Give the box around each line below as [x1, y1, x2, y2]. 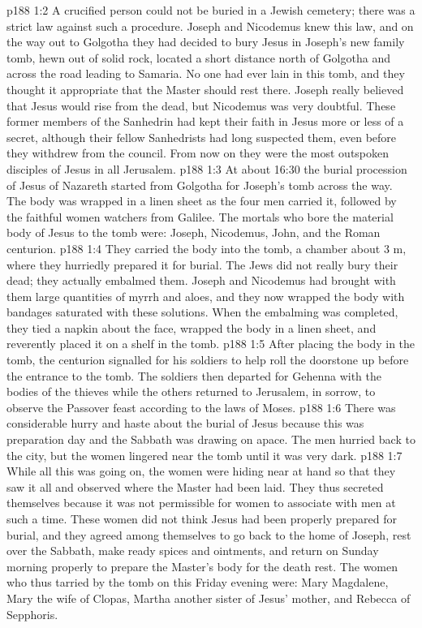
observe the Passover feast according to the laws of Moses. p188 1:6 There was [6, 398, 396, 415]
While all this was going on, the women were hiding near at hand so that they [6, 462, 396, 480]
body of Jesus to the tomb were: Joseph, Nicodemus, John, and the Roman [6, 224, 381, 241]
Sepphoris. [6, 605, 58, 622]
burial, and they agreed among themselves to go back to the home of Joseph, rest [6, 526, 411, 543]
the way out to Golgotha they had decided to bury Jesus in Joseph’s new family [6, 33, 405, 50]
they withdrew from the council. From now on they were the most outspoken [6, 144, 390, 161]
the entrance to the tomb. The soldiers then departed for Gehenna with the [6, 367, 382, 384]
